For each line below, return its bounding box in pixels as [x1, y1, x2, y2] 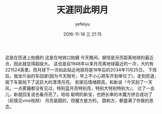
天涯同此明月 [56, 4, 108, 16]
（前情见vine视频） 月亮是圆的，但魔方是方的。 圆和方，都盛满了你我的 [5, 97, 150, 103]
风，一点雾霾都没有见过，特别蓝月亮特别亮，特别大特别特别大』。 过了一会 [5, 85, 155, 91]
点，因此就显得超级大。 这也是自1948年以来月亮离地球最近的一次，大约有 [5, 60, 154, 66]
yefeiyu [75, 21, 90, 27]
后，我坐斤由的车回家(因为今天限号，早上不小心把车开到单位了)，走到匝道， [5, 73, 159, 79]
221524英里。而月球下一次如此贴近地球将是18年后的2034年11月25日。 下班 [5, 67, 157, 73]
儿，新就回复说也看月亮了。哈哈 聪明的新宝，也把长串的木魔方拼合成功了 [5, 91, 153, 97]
